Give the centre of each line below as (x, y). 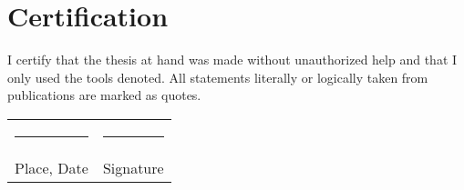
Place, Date (52, 167)
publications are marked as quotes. (104, 95)
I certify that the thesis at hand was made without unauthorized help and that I (232, 60)
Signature (133, 167)
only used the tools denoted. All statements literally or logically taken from (218, 77)
